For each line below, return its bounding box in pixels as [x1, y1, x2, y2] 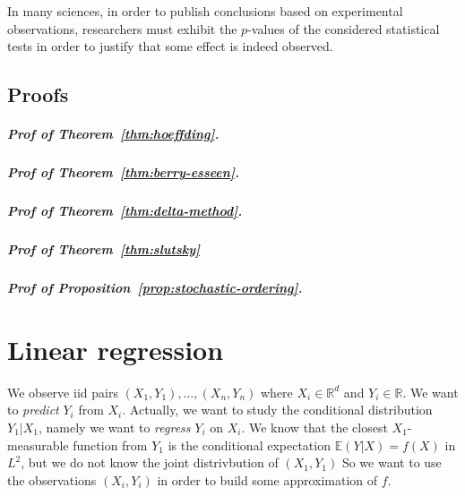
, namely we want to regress [39, 417, 191, 436]
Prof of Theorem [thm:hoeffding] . [7, 124, 220, 143]
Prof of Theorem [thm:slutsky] [7, 240, 201, 259]
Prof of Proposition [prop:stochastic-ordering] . [7, 278, 303, 297]
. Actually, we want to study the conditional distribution [122, 400, 433, 419]
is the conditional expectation [168, 435, 331, 454]
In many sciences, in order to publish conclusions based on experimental [7, 2, 403, 20]
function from [73, 435, 148, 454]
